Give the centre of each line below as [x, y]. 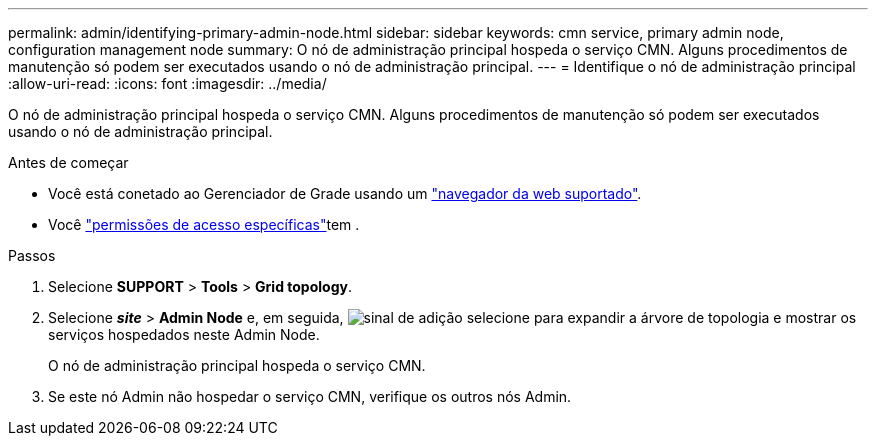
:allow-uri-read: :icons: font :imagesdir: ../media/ [167, 83]
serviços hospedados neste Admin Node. [184, 334]
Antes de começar [68, 162]
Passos [32, 255]
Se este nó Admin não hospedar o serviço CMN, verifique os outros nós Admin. [310, 396]
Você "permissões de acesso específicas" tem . [204, 224]
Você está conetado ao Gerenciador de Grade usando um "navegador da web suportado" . [345, 193]
